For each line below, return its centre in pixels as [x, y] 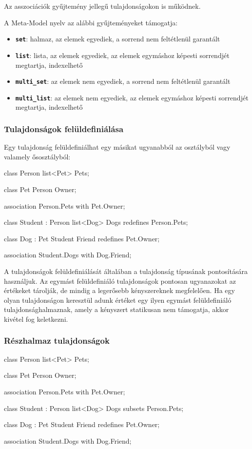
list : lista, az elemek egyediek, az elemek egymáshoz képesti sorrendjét [122, 55]
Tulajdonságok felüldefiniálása [64, 128]
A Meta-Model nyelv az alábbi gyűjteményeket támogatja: [91, 22]
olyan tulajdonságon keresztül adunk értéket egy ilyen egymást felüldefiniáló [118, 300]
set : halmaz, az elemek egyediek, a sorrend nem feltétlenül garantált [118, 39]
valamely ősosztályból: [37, 156]
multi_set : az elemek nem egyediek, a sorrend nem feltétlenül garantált [123, 81]
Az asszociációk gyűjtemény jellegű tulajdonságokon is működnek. [102, 6]
